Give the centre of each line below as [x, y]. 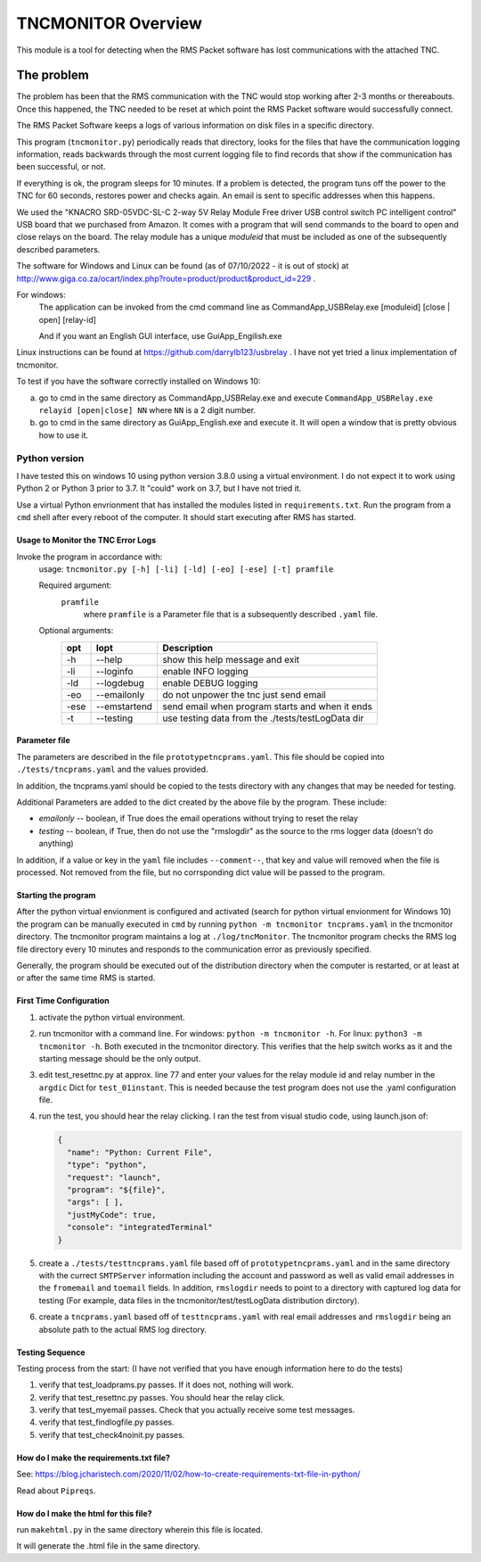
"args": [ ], [95, 1202]
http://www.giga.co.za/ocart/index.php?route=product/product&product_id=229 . [166, 278]
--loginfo [114, 671]
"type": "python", [107, 1165]
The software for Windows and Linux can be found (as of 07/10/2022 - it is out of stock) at [183, 266]
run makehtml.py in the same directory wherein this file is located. [139, 1530]
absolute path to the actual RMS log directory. [123, 1329]
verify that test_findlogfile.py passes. [106, 1422]
